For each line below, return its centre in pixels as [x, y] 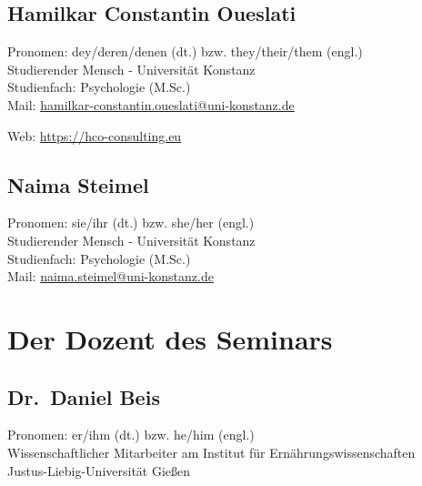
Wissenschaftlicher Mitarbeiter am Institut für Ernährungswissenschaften [211, 452]
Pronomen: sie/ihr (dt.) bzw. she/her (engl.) [131, 223]
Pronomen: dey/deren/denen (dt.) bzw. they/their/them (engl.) [185, 51]
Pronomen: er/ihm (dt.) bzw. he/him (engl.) [131, 435]
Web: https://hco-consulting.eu [95, 135]
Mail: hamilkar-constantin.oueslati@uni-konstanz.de [151, 104]
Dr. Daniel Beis [84, 396]
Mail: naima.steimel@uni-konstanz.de [111, 276]
